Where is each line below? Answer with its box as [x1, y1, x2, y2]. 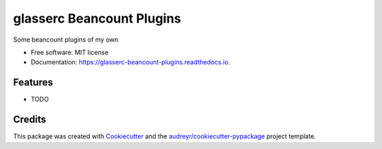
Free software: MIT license [30, 48, 109, 56]
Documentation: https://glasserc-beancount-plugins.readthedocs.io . [30, 58, 231, 66]
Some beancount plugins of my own [13, 35, 119, 44]
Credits [13, 114, 47, 126]
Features [13, 76, 53, 88]
